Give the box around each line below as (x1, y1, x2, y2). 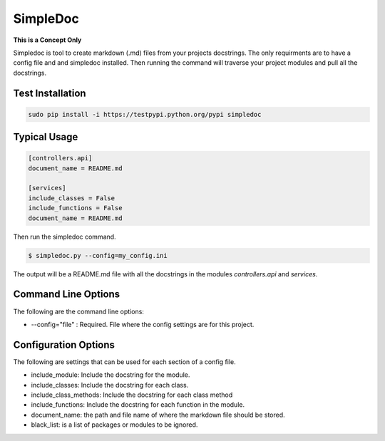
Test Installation (13, 87, 86, 99)
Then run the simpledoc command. (13, 232, 117, 241)
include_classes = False (28, 194, 115, 202)
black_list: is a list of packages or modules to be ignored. (31, 420, 198, 429)
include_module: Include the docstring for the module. (31, 370, 190, 379)
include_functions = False (28, 204, 123, 212)
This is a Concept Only (13, 36, 82, 44)
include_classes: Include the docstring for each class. (31, 380, 189, 389)
